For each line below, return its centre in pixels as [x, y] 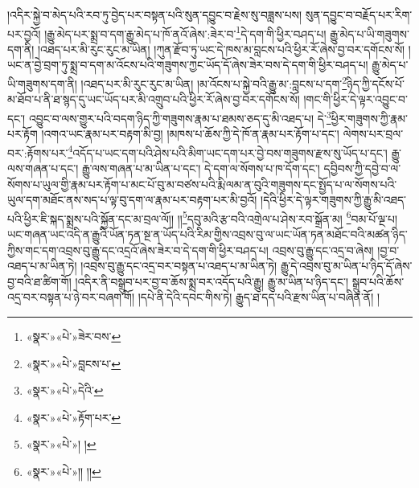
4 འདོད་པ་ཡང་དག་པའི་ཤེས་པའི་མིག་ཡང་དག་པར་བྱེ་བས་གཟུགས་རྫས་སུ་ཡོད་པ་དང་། [228, 151]
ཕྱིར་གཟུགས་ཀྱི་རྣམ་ [370, 118]
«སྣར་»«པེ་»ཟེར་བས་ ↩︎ [74, 336]
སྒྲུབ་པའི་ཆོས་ [378, 281]
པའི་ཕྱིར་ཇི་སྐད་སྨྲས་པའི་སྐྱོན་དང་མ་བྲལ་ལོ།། [91, 218]
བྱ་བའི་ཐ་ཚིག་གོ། [39, 281]
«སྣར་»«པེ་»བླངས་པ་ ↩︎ [74, 363]
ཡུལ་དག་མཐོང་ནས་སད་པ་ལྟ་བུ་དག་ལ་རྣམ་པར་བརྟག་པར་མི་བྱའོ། [132, 200]
